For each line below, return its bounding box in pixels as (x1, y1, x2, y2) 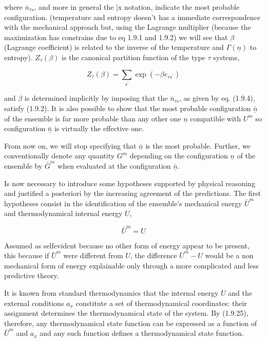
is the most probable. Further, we (145, 140, 251, 151)
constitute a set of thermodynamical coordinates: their (75, 297, 247, 308)
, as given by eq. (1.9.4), (179, 93, 255, 103)
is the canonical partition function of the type (62, 51, 205, 62)
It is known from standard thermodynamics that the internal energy (4, 287, 219, 298)
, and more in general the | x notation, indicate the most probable (34, 2, 240, 12)
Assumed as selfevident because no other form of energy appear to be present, (4, 240, 250, 250)
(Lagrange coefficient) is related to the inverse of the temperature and (4, 42, 224, 52)
